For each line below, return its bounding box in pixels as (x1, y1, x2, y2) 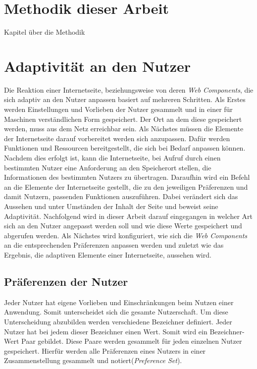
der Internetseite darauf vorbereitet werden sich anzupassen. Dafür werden (4, 133, 230, 143)
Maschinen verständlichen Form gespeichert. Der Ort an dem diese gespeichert (4, 113, 242, 124)
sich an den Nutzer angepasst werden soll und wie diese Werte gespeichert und (4, 220, 242, 231)
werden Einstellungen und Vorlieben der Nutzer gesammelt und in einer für (4, 104, 233, 114)
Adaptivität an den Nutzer (4, 55, 191, 76)
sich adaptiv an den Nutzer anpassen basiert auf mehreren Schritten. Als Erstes (4, 94, 246, 105)
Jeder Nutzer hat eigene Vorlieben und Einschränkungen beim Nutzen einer (4, 297, 234, 307)
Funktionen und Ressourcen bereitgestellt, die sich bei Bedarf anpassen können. (4, 143, 246, 153)
